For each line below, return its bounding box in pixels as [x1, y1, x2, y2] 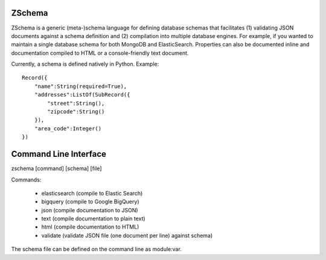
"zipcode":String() [47, 109, 105, 115]
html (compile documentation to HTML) [41, 223, 139, 230]
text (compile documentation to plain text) [41, 215, 145, 223]
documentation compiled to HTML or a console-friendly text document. [11, 49, 189, 57]
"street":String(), [47, 100, 105, 107]
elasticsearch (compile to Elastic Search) [41, 189, 143, 197]
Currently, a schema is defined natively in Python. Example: [11, 60, 159, 68]
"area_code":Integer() [34, 125, 102, 132]
